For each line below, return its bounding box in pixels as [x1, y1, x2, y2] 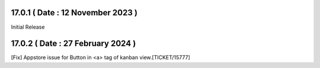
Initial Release [11, 23, 45, 30]
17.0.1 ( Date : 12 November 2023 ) [11, 8, 137, 18]
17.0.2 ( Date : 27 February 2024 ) [11, 39, 136, 49]
